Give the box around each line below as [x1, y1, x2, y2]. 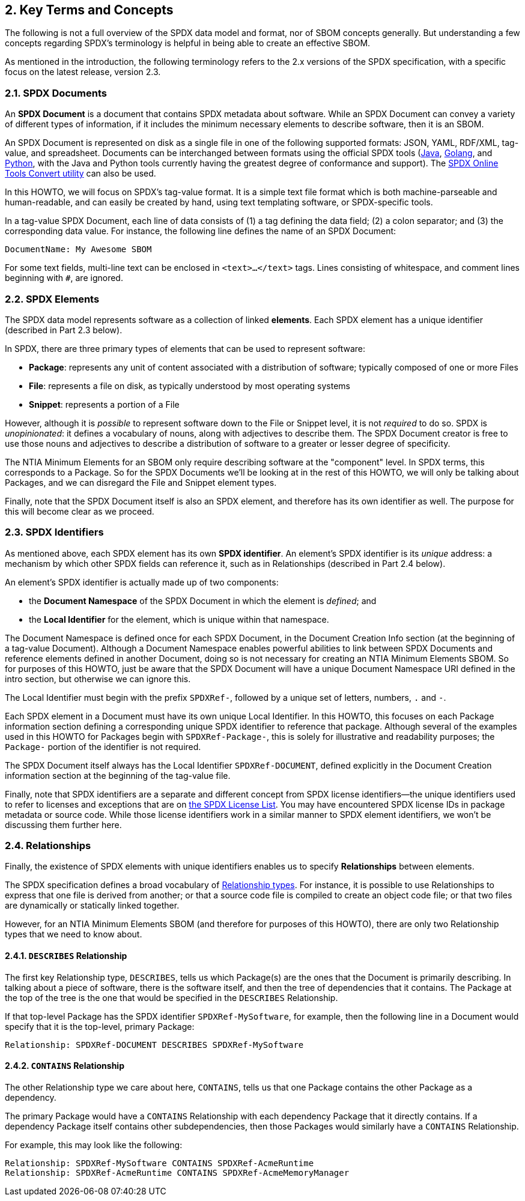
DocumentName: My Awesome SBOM [5, 244, 152, 255]
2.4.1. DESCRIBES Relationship [5, 951, 127, 961]
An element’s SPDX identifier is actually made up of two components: [5, 576, 279, 587]
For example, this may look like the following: [5, 1139, 183, 1150]
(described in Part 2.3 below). [5, 324, 123, 335]
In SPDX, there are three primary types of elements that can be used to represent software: [5, 343, 365, 354]
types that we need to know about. [5, 929, 142, 940]
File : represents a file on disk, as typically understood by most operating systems [29, 380, 350, 391]
